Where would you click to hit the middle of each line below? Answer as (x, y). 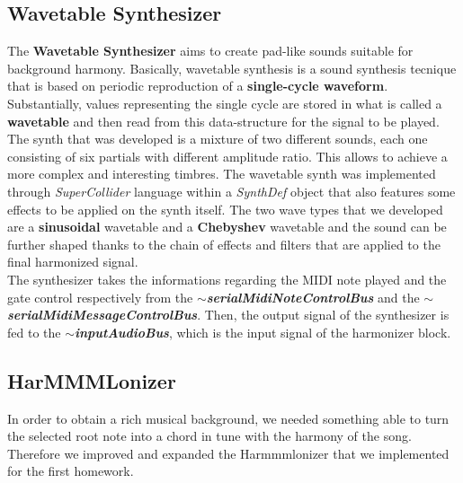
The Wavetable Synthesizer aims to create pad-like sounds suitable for (210, 51)
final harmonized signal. (73, 262)
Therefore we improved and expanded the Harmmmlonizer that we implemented (228, 453)
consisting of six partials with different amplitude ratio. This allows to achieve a (227, 156)
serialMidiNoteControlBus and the (313, 297)
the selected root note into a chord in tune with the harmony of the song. (209, 436)
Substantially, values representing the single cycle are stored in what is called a (225, 103)
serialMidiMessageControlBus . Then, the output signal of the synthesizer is (228, 315)
